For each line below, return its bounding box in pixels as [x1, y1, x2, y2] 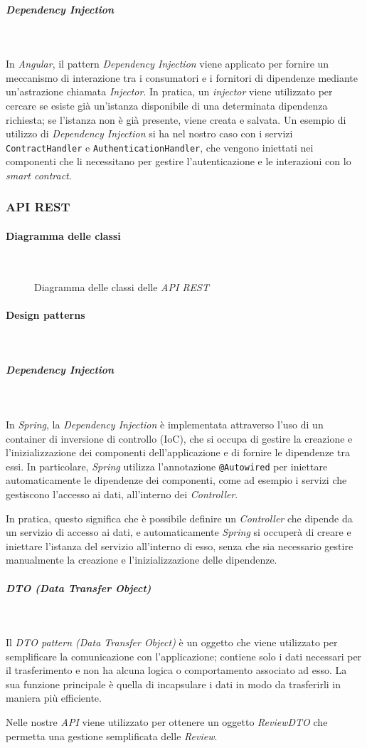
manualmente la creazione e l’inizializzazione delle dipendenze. [6, 552, 277, 567]
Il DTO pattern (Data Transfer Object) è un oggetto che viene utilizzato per [6, 635, 338, 650]
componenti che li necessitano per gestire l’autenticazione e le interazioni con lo [6, 154, 351, 169]
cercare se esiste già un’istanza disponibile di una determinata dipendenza [6, 98, 328, 112]
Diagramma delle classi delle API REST [34, 279, 209, 294]
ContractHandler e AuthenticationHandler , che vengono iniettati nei [6, 139, 314, 154]
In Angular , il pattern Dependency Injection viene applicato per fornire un [6, 56, 329, 71]
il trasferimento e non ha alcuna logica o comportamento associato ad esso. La [6, 663, 347, 678]
